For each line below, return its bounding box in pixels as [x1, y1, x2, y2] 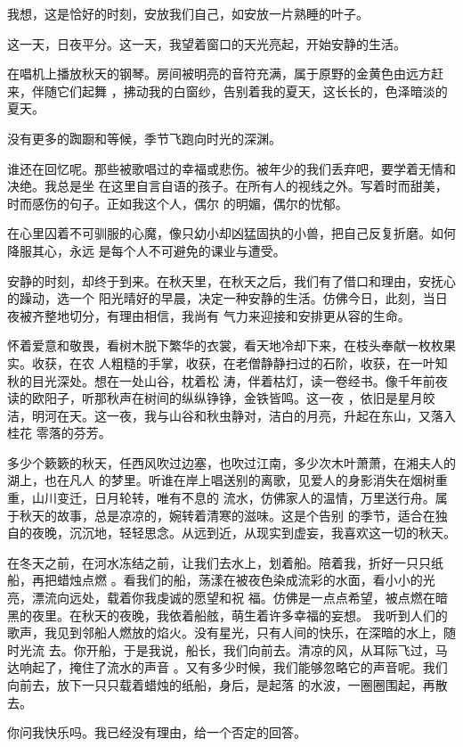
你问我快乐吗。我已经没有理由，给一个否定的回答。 [7, 723, 306, 742]
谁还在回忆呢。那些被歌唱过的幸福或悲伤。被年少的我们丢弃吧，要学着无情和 [7, 159, 456, 177]
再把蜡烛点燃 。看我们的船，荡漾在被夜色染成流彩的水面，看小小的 [31, 571, 423, 589]
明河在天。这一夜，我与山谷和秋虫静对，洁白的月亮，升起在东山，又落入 [31, 406, 456, 424]
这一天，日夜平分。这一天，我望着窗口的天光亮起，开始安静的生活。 [7, 34, 406, 53]
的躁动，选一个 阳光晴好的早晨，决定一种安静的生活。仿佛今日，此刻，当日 [7, 289, 448, 308]
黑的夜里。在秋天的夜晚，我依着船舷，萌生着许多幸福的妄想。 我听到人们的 [7, 605, 448, 624]
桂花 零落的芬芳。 [7, 423, 111, 442]
